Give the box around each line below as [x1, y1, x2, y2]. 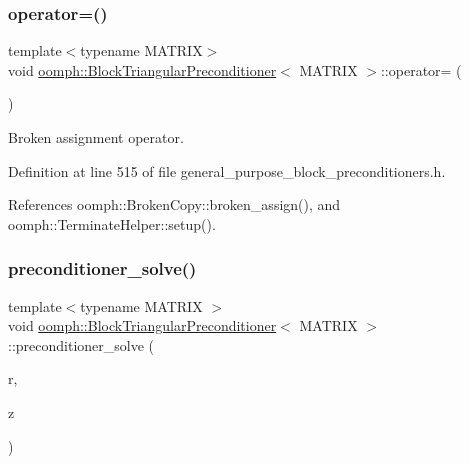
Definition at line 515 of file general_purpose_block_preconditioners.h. [8, 160, 446, 181]
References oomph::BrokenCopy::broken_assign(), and [8, 194, 341, 215]
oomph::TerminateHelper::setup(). [8, 213, 216, 234]
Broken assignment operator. [8, 127, 184, 147]
